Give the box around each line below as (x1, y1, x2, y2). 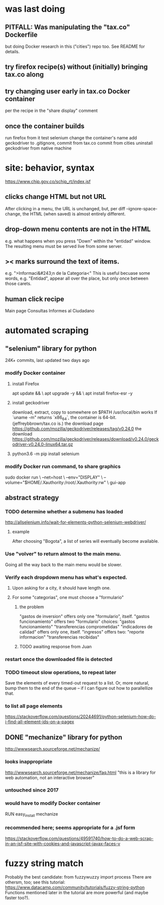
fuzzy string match (5, 858, 84, 869)
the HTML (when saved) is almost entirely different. (22, 211, 126, 217)
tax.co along (5, 70, 44, 79)
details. (5, 49, 20, 54)
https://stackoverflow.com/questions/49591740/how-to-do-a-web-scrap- (5, 835, 154, 841)
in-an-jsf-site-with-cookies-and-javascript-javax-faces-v (5, 840, 121, 846)
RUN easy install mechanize (5, 811, 59, 818)
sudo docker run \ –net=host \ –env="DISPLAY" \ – (5, 474, 106, 480)
